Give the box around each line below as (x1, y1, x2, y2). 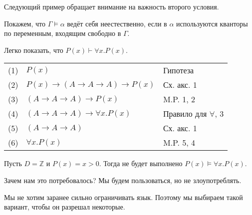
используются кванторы (176, 18, 248, 28)
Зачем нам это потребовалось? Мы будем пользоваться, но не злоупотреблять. (4, 175, 242, 185)
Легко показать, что (4, 44, 63, 55)
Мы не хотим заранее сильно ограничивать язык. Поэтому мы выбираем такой (4, 192, 243, 202)
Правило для (163, 108, 207, 120)
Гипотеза (163, 64, 194, 76)
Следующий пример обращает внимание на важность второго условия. (4, 1, 219, 11)
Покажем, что (4, 18, 46, 28)
